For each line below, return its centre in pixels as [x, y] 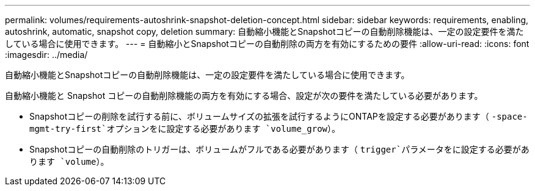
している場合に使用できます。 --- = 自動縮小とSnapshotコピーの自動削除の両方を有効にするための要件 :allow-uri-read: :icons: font [267, 44]
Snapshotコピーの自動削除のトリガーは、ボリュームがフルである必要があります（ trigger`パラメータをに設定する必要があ [279, 149]
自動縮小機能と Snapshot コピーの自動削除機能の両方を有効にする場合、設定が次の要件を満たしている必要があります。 [244, 95]
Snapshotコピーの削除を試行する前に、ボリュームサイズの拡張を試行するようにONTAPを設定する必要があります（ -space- [278, 116]
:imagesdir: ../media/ [46, 55]
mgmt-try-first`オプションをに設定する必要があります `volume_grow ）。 [185, 128]
